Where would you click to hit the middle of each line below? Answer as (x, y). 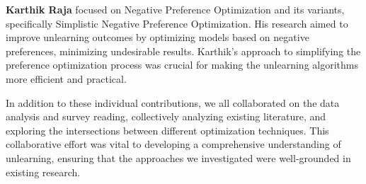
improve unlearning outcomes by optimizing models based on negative (158, 37)
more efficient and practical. (66, 78)
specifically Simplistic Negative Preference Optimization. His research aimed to (177, 23)
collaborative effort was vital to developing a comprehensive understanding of (173, 144)
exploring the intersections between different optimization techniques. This (167, 130)
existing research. (43, 172)
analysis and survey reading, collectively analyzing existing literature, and (166, 116)
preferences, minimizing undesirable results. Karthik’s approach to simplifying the (183, 51)
